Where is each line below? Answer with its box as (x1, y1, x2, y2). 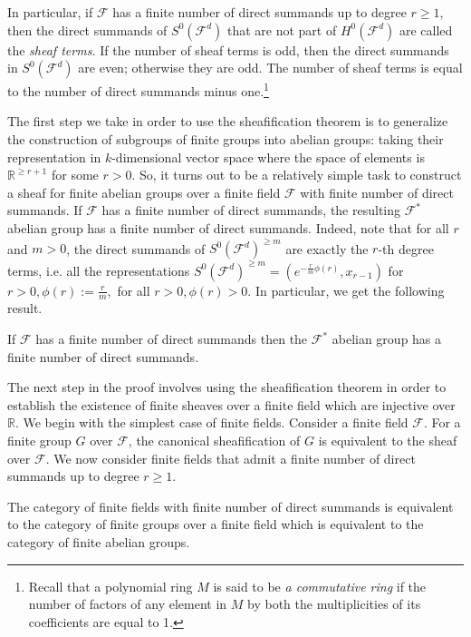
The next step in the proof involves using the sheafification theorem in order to (7, 377, 447, 397)
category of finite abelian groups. (7, 532, 190, 551)
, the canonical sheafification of (128, 430, 301, 449)
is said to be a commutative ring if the (213, 576, 427, 595)
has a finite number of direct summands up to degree (112, 3, 407, 21)
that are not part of (226, 20, 337, 39)
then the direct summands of (7, 20, 168, 39)
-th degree (378, 239, 434, 258)
